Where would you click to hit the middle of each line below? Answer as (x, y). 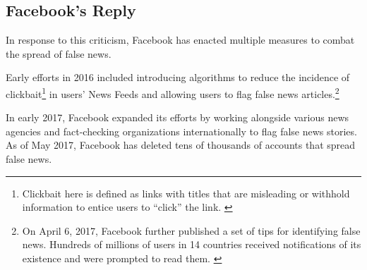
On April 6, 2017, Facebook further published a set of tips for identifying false (191, 230)
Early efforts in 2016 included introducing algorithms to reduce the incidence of (178, 77)
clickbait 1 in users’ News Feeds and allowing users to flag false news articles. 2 (173, 92)
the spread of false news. (59, 53)
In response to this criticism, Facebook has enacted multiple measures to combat (180, 40)
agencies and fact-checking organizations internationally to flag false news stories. (181, 131)
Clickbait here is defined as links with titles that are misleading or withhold (186, 193)
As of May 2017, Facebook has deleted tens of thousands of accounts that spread (181, 145)
